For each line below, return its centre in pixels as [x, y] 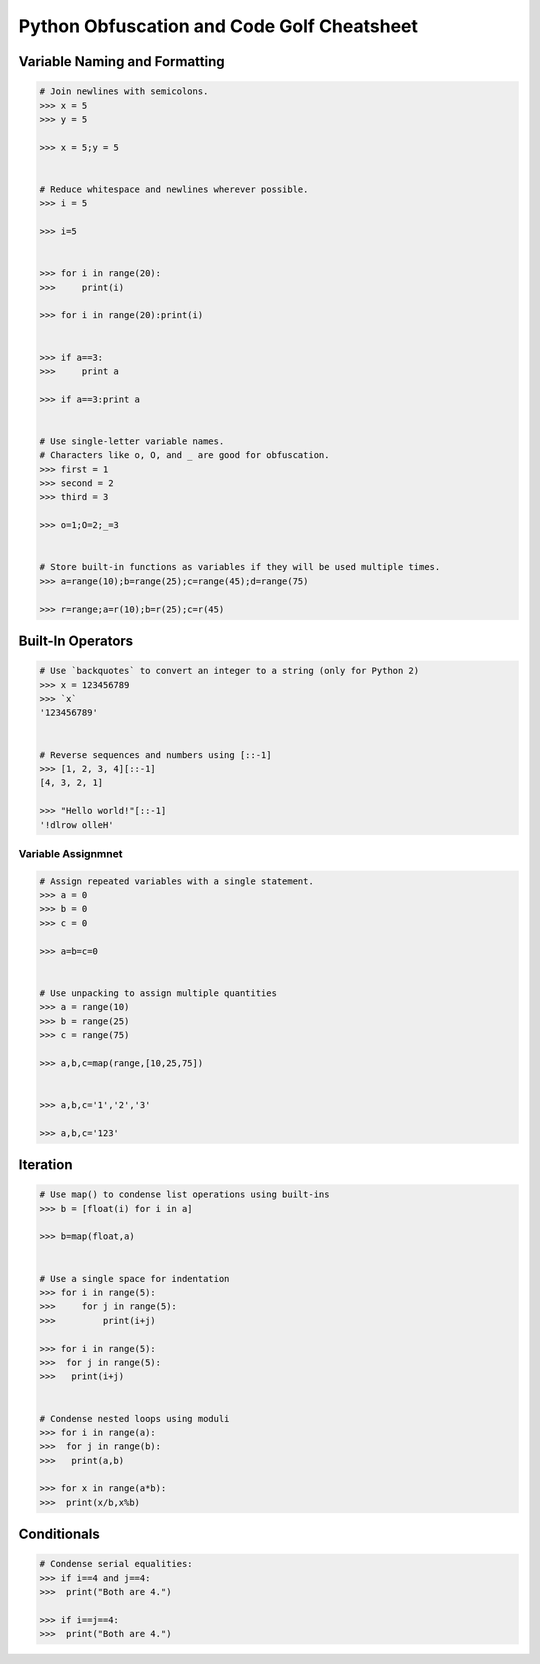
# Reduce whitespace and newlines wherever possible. [174, 189]
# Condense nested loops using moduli [134, 1418]
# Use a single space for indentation [134, 1278]
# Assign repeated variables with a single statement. [176, 881]
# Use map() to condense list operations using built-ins [184, 1194]
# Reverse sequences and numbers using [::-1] [155, 754]
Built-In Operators [76, 641]
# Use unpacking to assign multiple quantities [158, 993]
